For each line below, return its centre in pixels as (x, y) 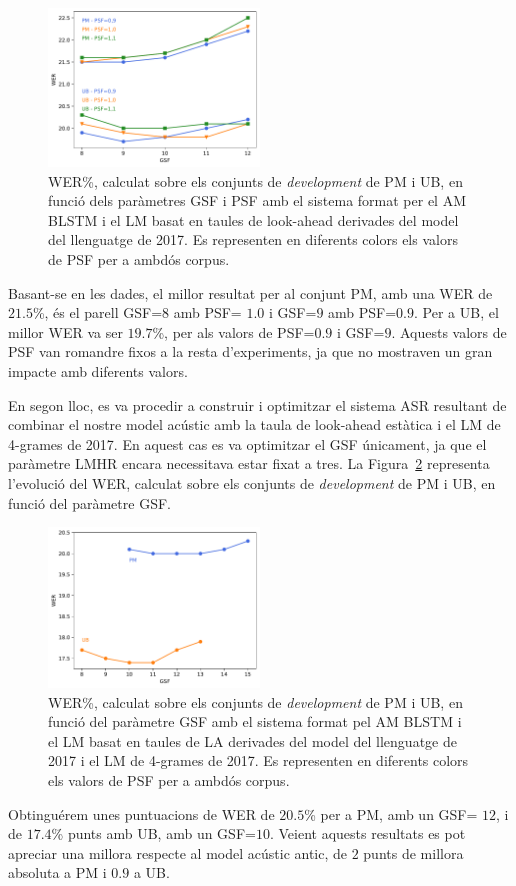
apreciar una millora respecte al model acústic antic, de (178, 852)
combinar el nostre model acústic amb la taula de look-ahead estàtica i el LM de (254, 424)
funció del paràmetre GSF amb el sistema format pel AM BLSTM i (255, 721)
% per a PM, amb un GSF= (391, 813)
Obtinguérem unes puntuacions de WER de (141, 813)
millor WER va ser (65, 331)
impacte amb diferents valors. (98, 370)
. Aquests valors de (449, 331)
